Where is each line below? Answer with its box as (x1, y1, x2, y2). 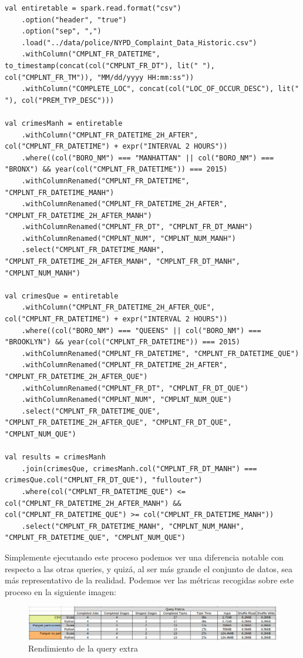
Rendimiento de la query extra (28, 642, 138, 654)
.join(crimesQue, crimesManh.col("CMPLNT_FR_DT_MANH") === (21, 464, 257, 473)
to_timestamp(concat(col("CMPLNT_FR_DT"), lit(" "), (5, 61, 215, 70)
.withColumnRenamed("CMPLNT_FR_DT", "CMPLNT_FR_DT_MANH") (21, 223, 253, 231)
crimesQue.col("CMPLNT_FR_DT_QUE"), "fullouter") (5, 476, 203, 485)
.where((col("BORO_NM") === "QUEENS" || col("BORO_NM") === (21, 326, 261, 335)
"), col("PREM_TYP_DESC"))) (5, 96, 115, 105)
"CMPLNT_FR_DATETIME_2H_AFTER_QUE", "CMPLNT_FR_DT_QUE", (5, 418, 232, 427)
